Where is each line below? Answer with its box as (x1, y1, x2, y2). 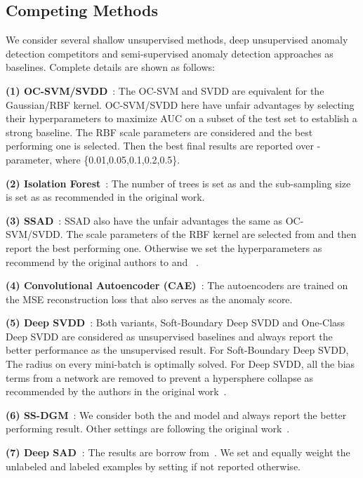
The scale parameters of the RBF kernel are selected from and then (66, 227, 357, 241)
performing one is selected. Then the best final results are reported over (6, 138, 314, 153)
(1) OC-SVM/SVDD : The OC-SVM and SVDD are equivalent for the (6, 83, 324, 98)
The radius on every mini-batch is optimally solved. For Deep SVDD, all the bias (6, 357, 355, 371)
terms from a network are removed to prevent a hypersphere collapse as (6, 370, 314, 385)
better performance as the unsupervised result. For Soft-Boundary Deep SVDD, (6, 343, 349, 357)
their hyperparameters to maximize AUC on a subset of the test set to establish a (6, 111, 357, 126)
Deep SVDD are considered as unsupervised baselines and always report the (6, 328, 333, 343)
